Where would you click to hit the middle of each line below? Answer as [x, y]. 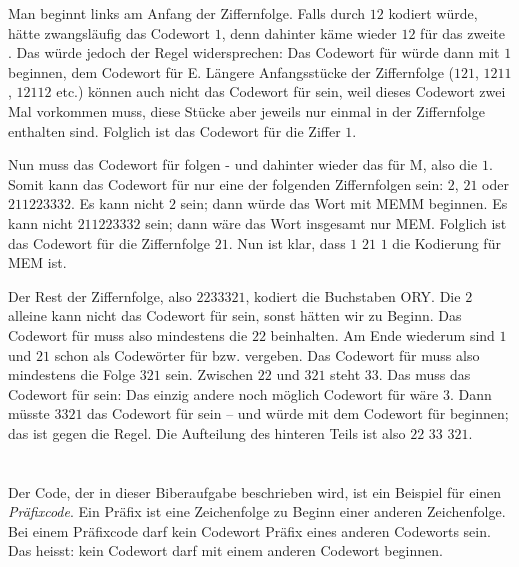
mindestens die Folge [72, 374]
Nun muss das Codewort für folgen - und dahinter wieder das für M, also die [243, 164]
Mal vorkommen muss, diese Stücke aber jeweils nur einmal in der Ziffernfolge [246, 110]
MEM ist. [37, 262]
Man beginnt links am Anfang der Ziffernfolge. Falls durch [187, 13]
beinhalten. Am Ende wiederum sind [382, 334]
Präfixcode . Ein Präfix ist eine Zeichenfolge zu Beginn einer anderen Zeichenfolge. [257, 511]
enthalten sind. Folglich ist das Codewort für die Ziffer [174, 130]
